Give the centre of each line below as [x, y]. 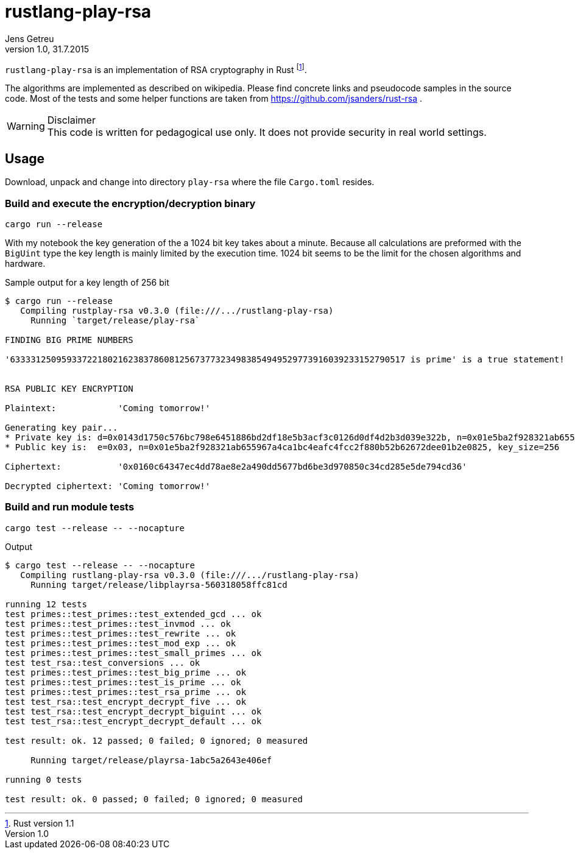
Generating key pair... [62, 428]
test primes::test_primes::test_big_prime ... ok [126, 672]
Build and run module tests [70, 507]
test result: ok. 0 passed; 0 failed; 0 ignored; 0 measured [154, 799]
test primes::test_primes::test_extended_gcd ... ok [133, 614]
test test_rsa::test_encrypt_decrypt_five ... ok [126, 701]
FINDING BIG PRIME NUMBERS [69, 340]
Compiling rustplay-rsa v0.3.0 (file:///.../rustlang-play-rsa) [177, 311]
